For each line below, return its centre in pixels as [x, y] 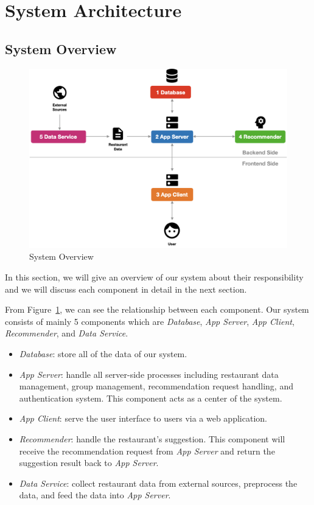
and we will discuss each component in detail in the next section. [126, 289]
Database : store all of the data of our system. [103, 353]
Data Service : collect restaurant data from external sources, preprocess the [158, 483]
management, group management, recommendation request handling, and [156, 386]
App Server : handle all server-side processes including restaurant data [149, 374]
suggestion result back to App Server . [89, 463]
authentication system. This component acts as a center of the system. [151, 398]
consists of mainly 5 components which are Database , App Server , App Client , [150, 321]
